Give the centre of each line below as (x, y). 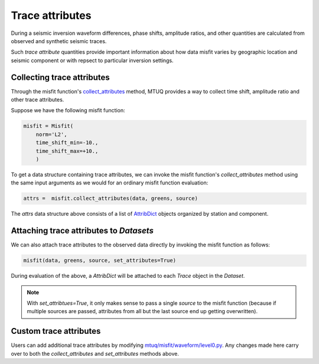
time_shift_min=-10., (67, 143)
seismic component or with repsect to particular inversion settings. (92, 60)
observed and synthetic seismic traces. (59, 41)
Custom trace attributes (56, 331)
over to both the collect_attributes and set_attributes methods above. (95, 353)
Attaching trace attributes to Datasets (82, 231)
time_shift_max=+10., (67, 151)
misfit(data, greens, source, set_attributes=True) (100, 261)
